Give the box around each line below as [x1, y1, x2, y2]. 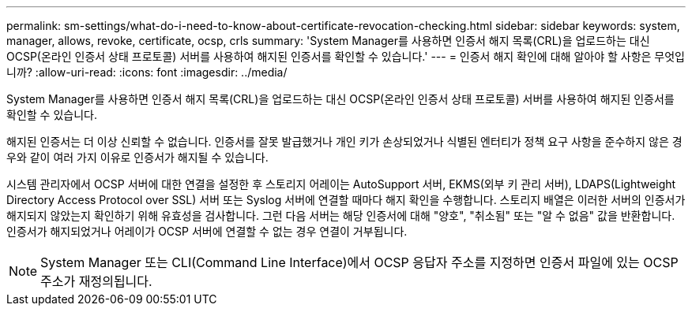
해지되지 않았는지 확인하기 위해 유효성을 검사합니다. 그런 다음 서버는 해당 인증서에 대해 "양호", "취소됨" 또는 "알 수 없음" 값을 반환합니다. [6, 209, 675, 222]
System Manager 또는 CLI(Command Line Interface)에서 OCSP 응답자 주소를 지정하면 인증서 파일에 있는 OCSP [40, 254, 679, 270]
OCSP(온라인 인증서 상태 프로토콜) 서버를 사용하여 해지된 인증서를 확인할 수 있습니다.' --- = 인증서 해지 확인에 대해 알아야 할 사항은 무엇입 [6, 50, 685, 63]
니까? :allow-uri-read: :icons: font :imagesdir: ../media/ [6, 65, 288, 79]
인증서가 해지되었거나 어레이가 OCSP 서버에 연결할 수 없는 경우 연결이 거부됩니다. [6, 225, 408, 238]
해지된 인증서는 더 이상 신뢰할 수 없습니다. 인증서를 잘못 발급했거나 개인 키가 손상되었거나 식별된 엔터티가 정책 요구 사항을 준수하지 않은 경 [6, 135, 683, 148]
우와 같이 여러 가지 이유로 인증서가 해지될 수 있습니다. [6, 150, 269, 164]
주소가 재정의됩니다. [40, 273, 152, 289]
